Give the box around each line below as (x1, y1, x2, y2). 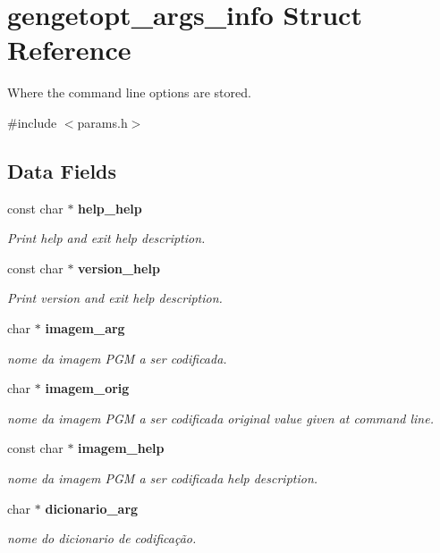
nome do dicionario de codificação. (7, 529, 197, 548)
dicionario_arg (45, 499, 139, 517)
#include (7, 113, 57, 131)
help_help (78, 198, 142, 217)
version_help (78, 258, 160, 277)
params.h (77, 113, 128, 131)
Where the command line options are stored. (7, 83, 251, 102)
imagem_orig (45, 379, 130, 398)
